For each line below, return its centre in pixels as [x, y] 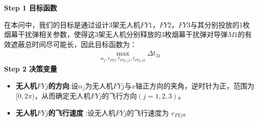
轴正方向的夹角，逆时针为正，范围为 [195, 85]
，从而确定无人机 [63, 96]
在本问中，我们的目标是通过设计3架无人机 [72, 24]
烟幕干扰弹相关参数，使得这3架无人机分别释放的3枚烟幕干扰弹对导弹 [116, 34]
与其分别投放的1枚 [220, 24]
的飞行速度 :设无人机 [82, 112]
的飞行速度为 [148, 112]
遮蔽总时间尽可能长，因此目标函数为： [74, 44]
